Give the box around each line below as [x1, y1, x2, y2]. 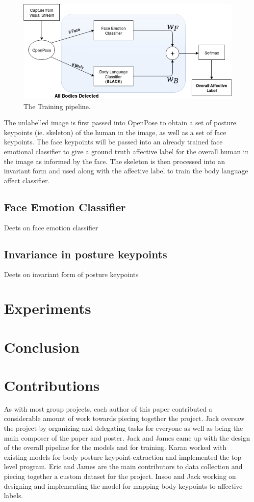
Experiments [4, 298, 91, 318]
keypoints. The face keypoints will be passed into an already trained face [4, 137, 223, 147]
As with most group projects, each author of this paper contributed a [4, 403, 212, 414]
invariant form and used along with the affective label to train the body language [4, 166, 248, 176]
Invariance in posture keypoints [4, 246, 167, 261]
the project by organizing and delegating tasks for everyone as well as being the [4, 423, 243, 433]
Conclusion [4, 336, 80, 357]
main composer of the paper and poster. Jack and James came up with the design [4, 432, 250, 443]
